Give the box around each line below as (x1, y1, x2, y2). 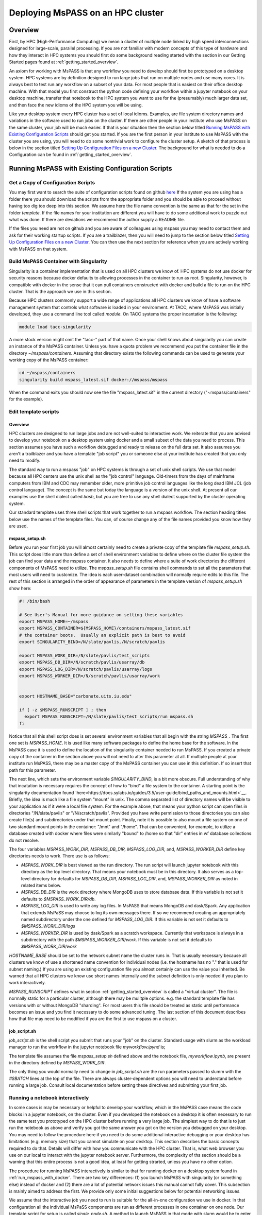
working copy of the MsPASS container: (9, 357, 89, 363)
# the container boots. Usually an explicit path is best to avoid (19, 632, 186, 638)
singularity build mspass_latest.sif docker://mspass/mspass (19, 377, 168, 382)
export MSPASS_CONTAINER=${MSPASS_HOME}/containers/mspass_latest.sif (19, 625, 191, 631)
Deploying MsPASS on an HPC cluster (9, 7, 164, 18)
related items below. (21, 882, 62, 888)
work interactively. (9, 980, 46, 986)
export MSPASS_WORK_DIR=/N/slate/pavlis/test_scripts (19, 653, 150, 658)
